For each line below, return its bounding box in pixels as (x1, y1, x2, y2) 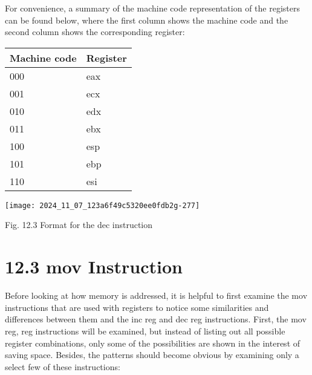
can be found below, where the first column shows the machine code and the (5, 13, 288, 26)
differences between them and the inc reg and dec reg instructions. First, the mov (5, 313, 307, 325)
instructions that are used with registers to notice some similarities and (5, 301, 269, 313)
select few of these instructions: (5, 360, 120, 373)
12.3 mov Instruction (5, 254, 183, 279)
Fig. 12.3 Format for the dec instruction (5, 218, 153, 231)
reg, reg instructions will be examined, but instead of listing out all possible (5, 324, 285, 337)
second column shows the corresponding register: (5, 25, 185, 38)
